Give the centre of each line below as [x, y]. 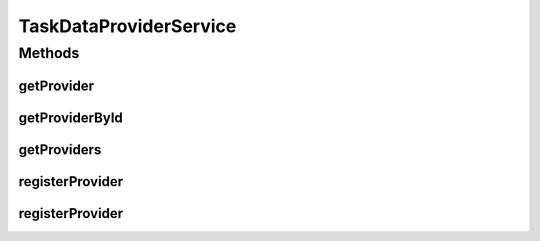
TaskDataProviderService [127, 26]
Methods [49, 53]
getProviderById [71, 117]
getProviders [60, 149]
